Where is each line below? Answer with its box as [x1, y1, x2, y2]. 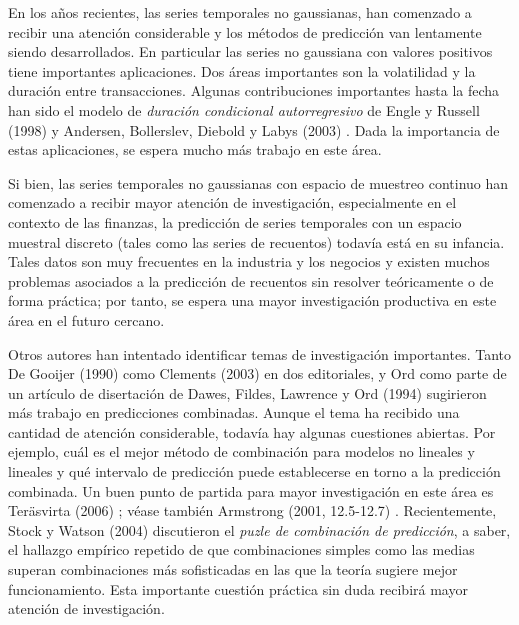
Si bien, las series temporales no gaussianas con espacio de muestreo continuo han [8, 172, 509, 193]
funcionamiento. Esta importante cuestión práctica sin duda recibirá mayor [8, 578, 468, 599]
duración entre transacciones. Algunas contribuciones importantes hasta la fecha [8, 80, 500, 101]
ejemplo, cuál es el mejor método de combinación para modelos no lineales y [8, 441, 475, 462]
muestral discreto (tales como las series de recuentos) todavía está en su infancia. [8, 231, 505, 252]
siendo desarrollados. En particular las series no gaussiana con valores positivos [8, 41, 493, 62]
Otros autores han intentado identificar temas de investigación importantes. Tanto [8, 343, 511, 364]
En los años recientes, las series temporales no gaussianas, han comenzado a [8, 2, 472, 22]
